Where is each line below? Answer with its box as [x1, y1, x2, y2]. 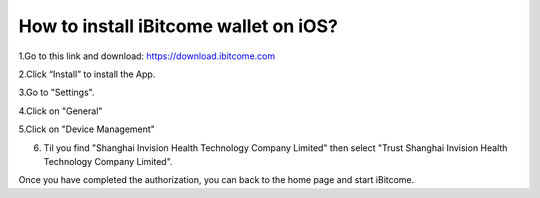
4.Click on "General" [18, 105, 103, 117]
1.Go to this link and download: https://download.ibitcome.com [18, 50, 275, 62]
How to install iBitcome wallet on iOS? [18, 15, 339, 37]
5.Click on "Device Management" [18, 123, 155, 135]
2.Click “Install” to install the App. [18, 68, 156, 80]
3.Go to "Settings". [18, 86, 95, 99]
